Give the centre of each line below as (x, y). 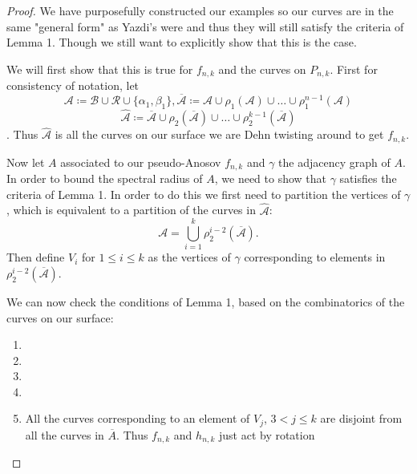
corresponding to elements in (315, 257)
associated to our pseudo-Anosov (141, 162)
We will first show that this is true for (100, 69)
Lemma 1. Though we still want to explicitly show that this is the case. (182, 42)
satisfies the (368, 178)
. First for (354, 69)
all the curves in (65, 434)
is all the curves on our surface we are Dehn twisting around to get (219, 134)
